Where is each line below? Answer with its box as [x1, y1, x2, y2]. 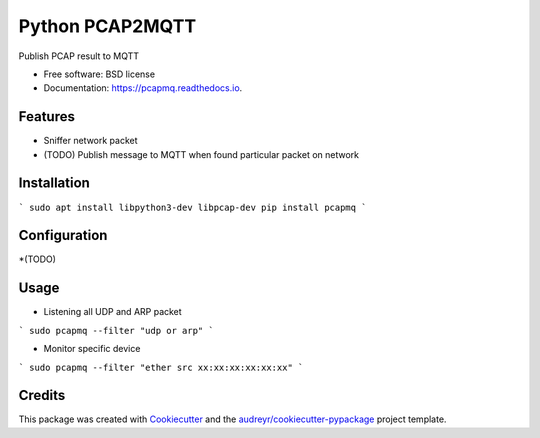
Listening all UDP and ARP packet [43, 306, 182, 318]
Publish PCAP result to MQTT [18, 50, 140, 62]
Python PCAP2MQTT [18, 15, 197, 37]
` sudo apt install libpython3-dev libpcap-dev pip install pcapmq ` [18, 201, 367, 213]
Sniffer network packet [43, 135, 139, 147]
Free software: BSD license [43, 68, 155, 80]
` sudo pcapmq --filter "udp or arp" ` [18, 325, 214, 336]
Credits [18, 387, 66, 404]
